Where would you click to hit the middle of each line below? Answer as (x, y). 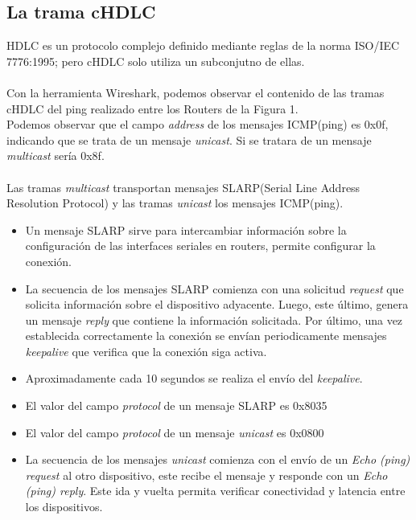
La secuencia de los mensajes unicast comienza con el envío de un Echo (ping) (218, 459)
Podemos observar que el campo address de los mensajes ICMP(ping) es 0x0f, (198, 124)
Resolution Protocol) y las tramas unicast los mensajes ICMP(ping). (175, 203)
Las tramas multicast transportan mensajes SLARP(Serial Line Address (183, 187)
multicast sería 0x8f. (56, 156)
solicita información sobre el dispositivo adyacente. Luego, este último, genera (217, 304)
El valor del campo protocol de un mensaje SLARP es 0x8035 (176, 405)
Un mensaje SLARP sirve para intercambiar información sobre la (186, 229)
